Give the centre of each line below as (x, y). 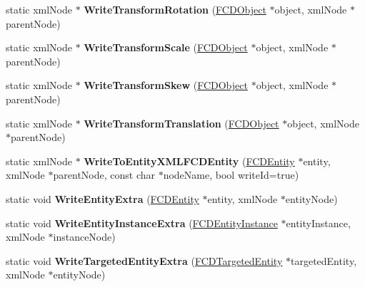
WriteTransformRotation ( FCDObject (175, 9)
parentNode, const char (104, 175)
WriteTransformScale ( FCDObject (166, 47)
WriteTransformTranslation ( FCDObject (181, 123)
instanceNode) (84, 237)
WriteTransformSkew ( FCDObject (166, 85)
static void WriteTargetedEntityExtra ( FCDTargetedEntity (144, 260)
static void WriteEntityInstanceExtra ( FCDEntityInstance (142, 223)
